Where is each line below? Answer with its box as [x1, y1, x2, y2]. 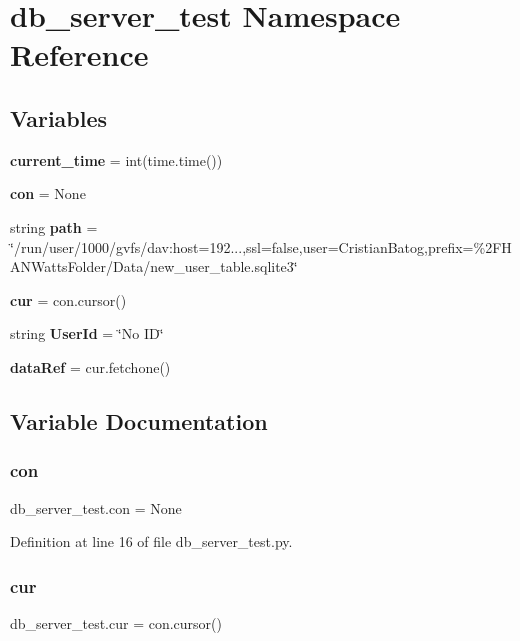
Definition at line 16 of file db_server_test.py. [10, 531, 293, 552]
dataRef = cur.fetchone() [10, 356, 171, 377]
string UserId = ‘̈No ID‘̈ [10, 323, 164, 344]
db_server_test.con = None [10, 497, 182, 518]
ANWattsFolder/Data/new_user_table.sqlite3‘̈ [10, 256, 298, 277]
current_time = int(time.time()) [10, 149, 223, 170]
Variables [10, 102, 108, 133]
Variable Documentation [10, 405, 268, 436]
